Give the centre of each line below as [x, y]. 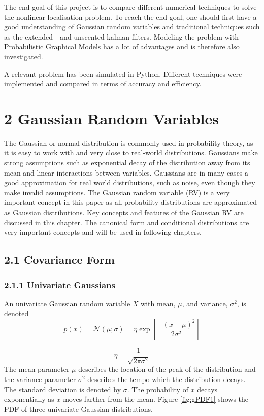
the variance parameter [40, 379]
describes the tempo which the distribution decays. [167, 379]
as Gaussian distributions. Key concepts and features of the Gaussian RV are [124, 212]
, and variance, [205, 303]
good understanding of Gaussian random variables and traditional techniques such [132, 27]
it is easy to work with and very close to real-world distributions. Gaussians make [131, 152]
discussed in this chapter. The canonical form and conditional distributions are [127, 222]
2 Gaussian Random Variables [111, 118]
